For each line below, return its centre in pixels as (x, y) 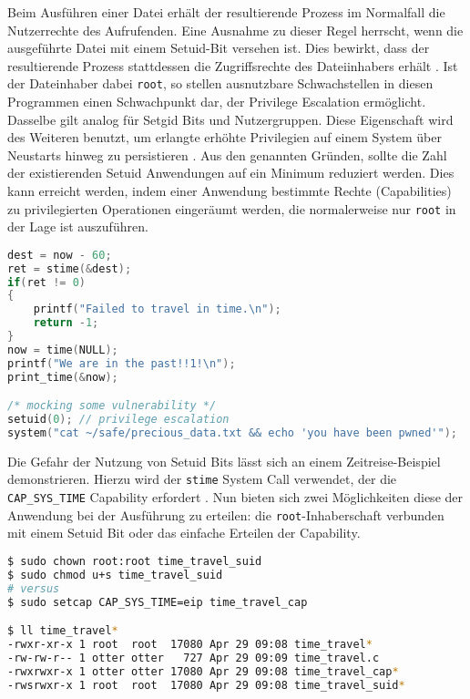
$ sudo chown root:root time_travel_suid (135, 562)
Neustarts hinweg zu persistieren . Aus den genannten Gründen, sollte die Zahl (227, 154)
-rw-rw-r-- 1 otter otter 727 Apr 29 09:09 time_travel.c (194, 658)
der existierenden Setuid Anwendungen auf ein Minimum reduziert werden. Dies (231, 173)
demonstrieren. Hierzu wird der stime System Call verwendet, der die (202, 479)
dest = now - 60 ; (60, 255)
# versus (34, 588)
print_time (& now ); (63, 377)
